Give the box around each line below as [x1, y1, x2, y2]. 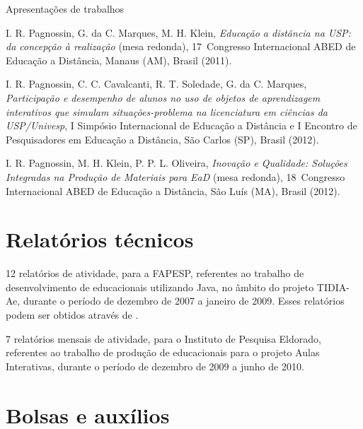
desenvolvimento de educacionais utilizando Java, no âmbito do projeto [6, 279, 314, 294]
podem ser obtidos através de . [6, 307, 139, 322]
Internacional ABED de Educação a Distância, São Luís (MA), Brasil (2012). [6, 183, 340, 198]
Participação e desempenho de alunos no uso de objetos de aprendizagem [6, 90, 321, 105]
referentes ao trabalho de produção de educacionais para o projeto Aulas [6, 345, 320, 360]
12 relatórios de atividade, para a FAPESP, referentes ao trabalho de [6, 266, 304, 281]
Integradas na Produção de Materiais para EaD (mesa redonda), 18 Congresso [6, 169, 345, 184]
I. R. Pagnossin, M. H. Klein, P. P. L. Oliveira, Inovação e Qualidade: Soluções [6, 155, 347, 170]
